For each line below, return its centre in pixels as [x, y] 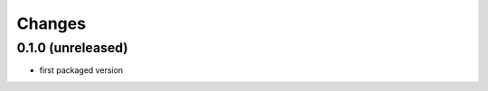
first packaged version [81, 70]
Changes [51, 23]
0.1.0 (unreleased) [72, 48]
